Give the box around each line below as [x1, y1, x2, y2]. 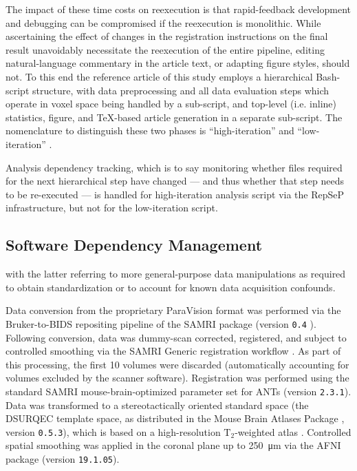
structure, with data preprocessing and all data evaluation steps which [32, 83, 329, 97]
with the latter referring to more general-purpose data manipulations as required [6, 266, 346, 281]
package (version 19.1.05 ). [6, 452, 120, 466]
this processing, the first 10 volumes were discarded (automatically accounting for [6, 357, 349, 371]
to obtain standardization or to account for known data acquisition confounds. [6, 280, 336, 294]
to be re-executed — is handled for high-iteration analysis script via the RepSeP [6, 187, 345, 201]
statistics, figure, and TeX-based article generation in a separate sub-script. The [6, 109, 343, 124]
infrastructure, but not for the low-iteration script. [6, 200, 218, 215]
